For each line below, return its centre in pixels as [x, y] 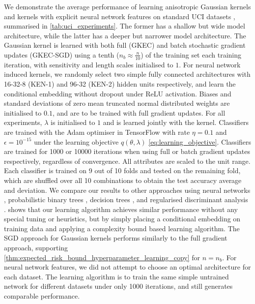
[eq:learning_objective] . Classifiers [200, 141]
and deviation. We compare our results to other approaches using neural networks [127, 190]
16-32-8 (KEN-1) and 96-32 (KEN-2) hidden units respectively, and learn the [120, 83]
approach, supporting [36, 248]
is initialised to [73, 122]
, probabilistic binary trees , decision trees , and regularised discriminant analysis [126, 199]
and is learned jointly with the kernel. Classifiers [176, 122]
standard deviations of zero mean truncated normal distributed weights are [117, 103]
